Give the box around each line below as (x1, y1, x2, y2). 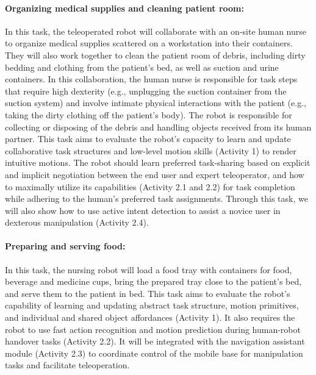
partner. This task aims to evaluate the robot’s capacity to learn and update (5, 132, 291, 145)
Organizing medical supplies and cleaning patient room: (5, 1, 244, 14)
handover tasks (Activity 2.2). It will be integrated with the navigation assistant (5, 335, 305, 348)
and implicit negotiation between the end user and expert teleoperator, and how (5, 168, 304, 180)
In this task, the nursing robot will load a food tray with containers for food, (5, 263, 292, 276)
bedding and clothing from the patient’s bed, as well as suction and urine (5, 60, 279, 73)
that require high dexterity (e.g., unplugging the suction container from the (5, 84, 287, 97)
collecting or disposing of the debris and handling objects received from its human (5, 120, 312, 133)
